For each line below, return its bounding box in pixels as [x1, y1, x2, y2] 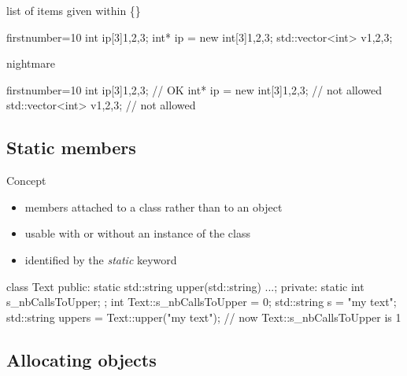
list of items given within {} [6, 2, 141, 18]
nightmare [6, 55, 55, 72]
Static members [6, 135, 136, 160]
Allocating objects [6, 347, 157, 371]
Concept [6, 172, 46, 189]
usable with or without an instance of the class [24, 225, 250, 241]
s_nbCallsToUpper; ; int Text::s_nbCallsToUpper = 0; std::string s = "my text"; [6, 293, 397, 310]
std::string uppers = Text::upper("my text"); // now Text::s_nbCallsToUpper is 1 [6, 308, 401, 325]
